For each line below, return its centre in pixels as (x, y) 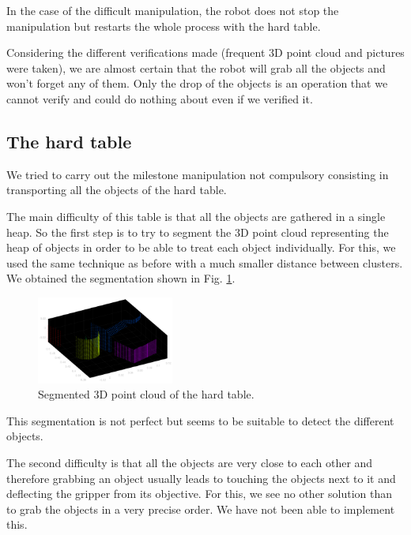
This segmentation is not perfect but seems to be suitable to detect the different (200, 420)
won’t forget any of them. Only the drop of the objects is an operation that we (197, 83)
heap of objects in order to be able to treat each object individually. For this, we (201, 247)
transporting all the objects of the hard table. (117, 190)
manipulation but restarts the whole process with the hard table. (164, 26)
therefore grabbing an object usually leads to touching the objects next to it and (201, 478)
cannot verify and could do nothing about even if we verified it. (160, 98)
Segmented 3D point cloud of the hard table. (146, 394)
